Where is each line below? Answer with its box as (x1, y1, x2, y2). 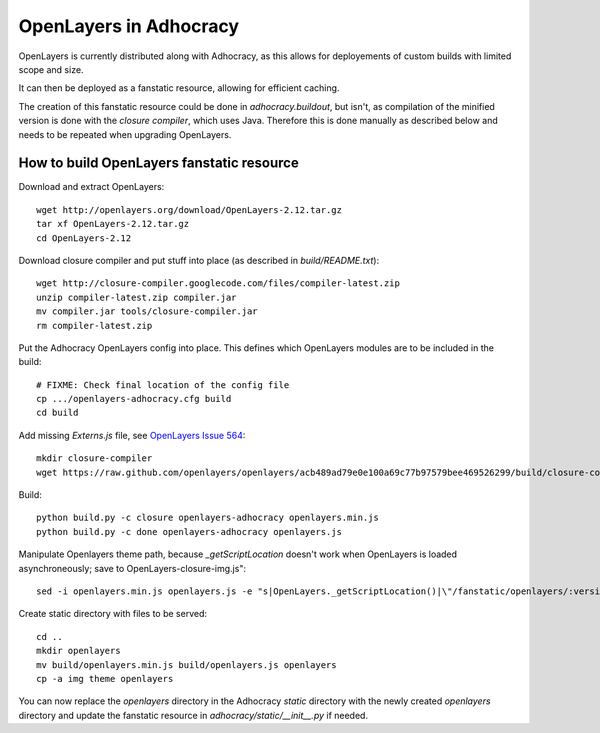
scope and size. (18, 63, 84, 75)
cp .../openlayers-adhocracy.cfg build (36, 393, 232, 405)
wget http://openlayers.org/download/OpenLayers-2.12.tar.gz (36, 204, 342, 215)
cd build (36, 407, 79, 419)
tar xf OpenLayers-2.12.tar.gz (36, 218, 190, 230)
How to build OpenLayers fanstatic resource (18, 155, 299, 172)
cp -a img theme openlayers (36, 673, 174, 684)
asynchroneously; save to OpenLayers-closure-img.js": (18, 562, 247, 574)
